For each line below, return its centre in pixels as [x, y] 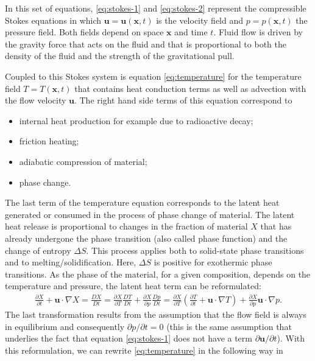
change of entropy [38, 250]
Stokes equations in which [53, 20]
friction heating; [49, 141]
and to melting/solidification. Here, [71, 262]
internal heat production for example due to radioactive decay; [136, 120]
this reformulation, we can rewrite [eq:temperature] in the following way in [144, 350]
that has [276, 226]
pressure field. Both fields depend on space [84, 32]
